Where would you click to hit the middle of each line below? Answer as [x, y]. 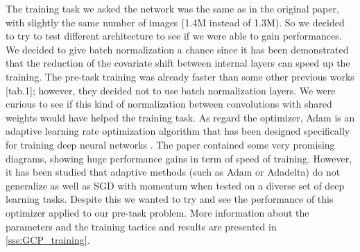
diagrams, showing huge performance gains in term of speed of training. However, [179, 158]
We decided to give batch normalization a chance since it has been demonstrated [177, 49]
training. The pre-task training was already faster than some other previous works [180, 76]
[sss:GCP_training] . [48, 240]
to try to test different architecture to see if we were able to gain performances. [174, 36]
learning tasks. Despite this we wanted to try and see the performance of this [170, 199]
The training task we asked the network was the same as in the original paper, [172, 8]
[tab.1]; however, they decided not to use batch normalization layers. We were [171, 90]
